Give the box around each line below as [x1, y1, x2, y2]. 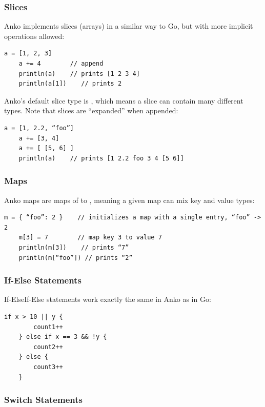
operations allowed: [4, 30, 65, 41]
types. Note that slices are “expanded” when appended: [4, 105, 178, 116]
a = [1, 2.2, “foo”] [4, 124, 74, 132]
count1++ [33, 323, 63, 331]
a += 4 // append [18, 60, 104, 67]
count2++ [33, 343, 63, 351]
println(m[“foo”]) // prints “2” [18, 254, 133, 261]
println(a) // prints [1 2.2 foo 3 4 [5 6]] [18, 154, 184, 162]
